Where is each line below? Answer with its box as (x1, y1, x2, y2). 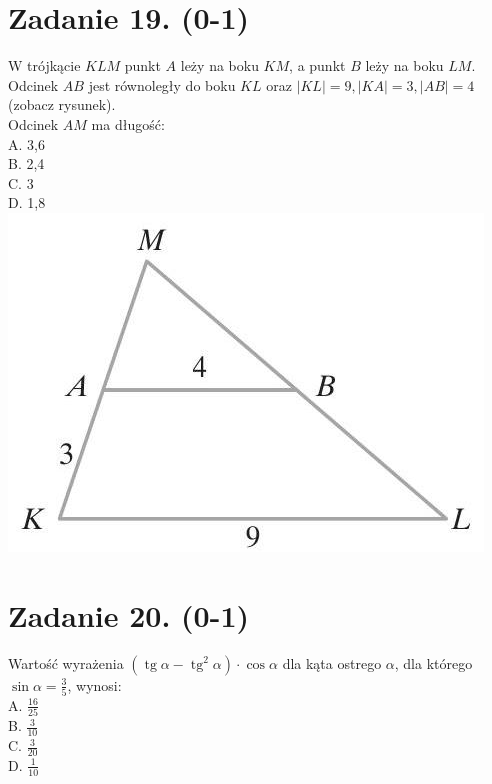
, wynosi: (67, 674, 122, 695)
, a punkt (289, 55, 346, 76)
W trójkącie (8, 55, 81, 76)
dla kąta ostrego (282, 652, 382, 673)
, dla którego (394, 652, 473, 673)
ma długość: (91, 113, 165, 134)
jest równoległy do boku (88, 74, 236, 95)
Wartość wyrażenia (8, 652, 124, 673)
